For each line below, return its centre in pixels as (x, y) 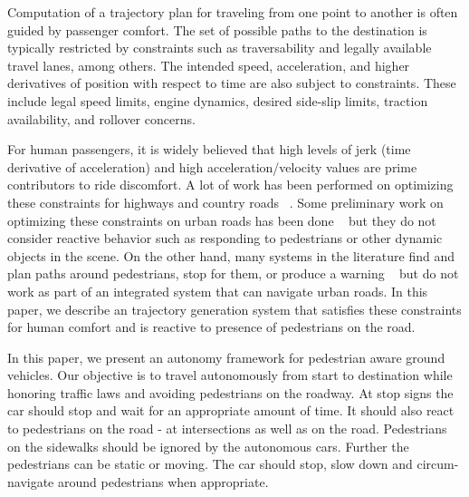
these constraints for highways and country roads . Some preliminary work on (225, 202)
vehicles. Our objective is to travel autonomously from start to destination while (230, 375)
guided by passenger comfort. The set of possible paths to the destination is (217, 29)
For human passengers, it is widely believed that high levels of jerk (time (209, 149)
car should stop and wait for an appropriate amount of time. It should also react (231, 410)
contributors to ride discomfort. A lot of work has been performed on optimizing (230, 185)
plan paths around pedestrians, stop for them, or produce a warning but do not (233, 273)
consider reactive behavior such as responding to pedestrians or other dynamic (225, 238)
